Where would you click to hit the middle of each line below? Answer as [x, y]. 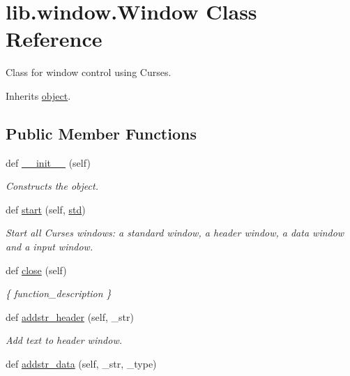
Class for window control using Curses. [89, 72]
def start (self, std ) [46, 209]
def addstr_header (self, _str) [70, 316]
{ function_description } [59, 293]
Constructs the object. [52, 186]
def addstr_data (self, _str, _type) [81, 364]
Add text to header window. [64, 340]
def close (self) [36, 270]
